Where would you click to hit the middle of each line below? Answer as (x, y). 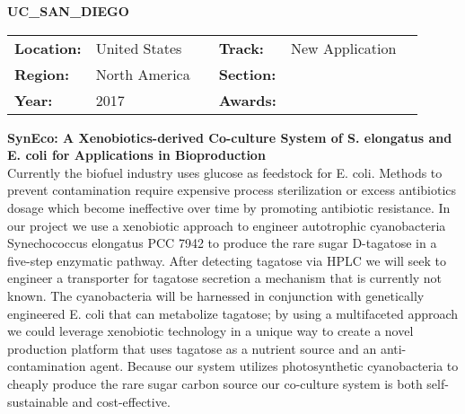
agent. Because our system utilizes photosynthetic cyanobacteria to (274, 366)
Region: (42, 74)
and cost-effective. (121, 401)
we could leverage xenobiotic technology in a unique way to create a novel (211, 331)
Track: (241, 48)
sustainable (38, 401)
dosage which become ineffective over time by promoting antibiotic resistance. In (229, 207)
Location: (48, 48)
